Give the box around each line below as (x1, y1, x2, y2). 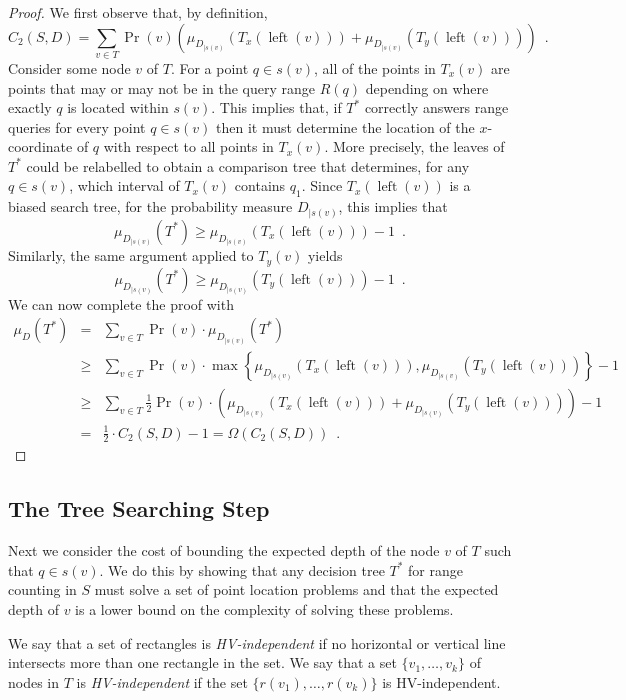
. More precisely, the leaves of (324, 136, 505, 157)
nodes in (8, 671, 60, 692)
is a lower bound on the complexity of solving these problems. (75, 598, 454, 619)
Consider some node (8, 57, 131, 78)
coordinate (8, 136, 73, 157)
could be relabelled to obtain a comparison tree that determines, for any (26, 155, 470, 176)
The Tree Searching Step (8, 493, 270, 524)
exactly (8, 97, 52, 118)
